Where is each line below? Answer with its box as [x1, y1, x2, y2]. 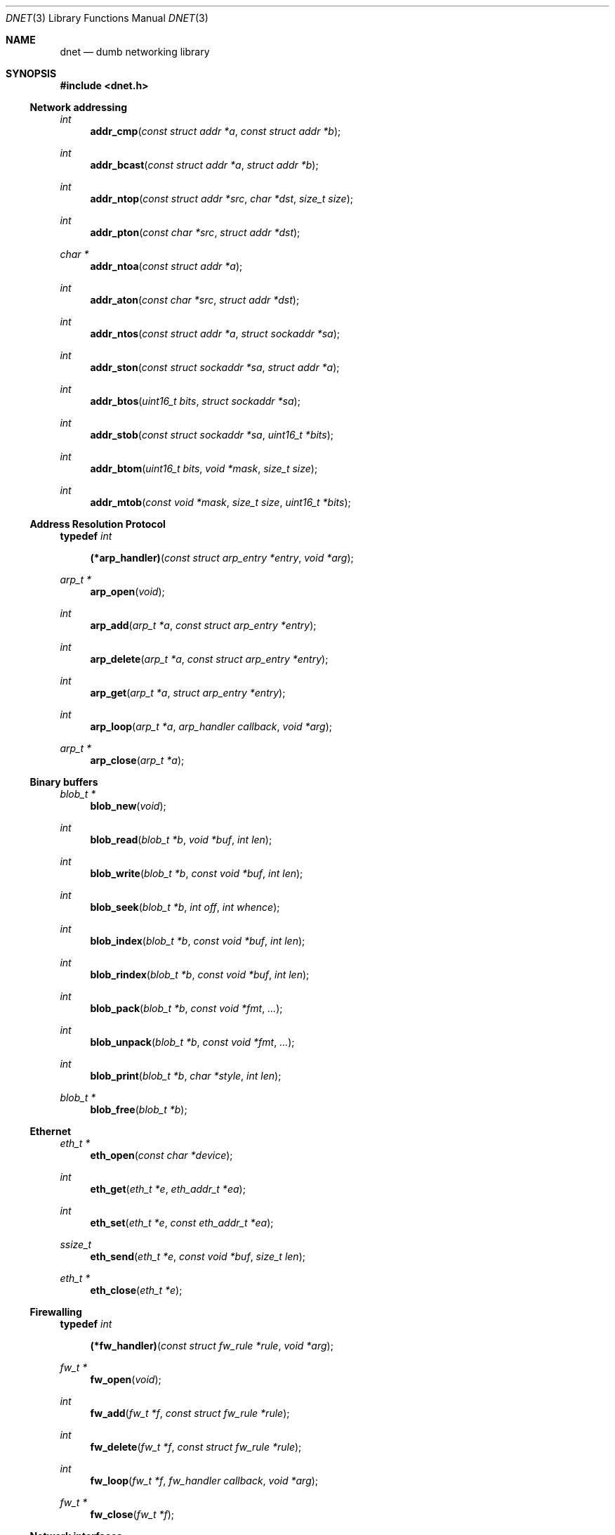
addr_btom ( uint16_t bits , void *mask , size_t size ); [90, 462, 318, 474]
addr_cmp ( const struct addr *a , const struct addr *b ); [90, 125, 341, 137]
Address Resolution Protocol [29, 518, 166, 530]
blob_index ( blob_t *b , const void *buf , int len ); [90, 935, 305, 947]
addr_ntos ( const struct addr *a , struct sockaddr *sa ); [90, 328, 340, 339]
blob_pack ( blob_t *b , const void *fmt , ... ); [90, 1002, 283, 1014]
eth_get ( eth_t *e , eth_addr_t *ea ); [90, 1183, 246, 1195]
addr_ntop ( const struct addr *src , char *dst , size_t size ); [90, 193, 353, 205]
